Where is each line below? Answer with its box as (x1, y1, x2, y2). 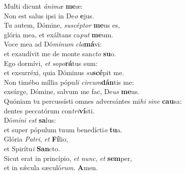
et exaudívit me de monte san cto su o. (4, 48, 116, 58)
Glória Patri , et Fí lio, (4, 134, 68, 144)
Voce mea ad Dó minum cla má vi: (4, 39, 102, 49)
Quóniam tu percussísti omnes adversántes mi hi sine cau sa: (4, 95, 182, 106)
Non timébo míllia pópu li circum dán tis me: (4, 77, 134, 87)
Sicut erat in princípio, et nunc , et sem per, (4, 153, 132, 163)
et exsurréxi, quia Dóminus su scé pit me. (4, 67, 124, 78)
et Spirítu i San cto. (4, 143, 60, 153)
